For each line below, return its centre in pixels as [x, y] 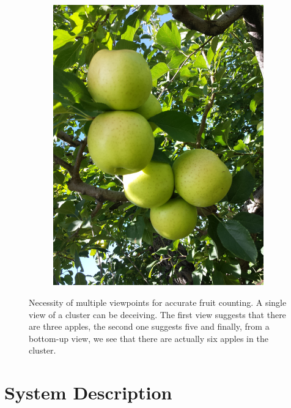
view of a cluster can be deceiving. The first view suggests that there [157, 314]
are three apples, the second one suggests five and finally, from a [149, 326]
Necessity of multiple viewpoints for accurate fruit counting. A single [158, 302]
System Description [88, 392]
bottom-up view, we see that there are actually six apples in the [149, 338]
